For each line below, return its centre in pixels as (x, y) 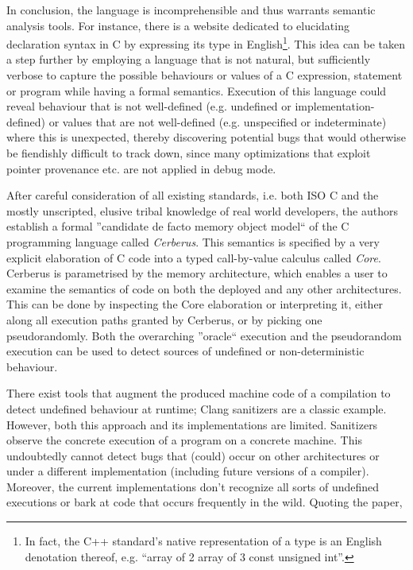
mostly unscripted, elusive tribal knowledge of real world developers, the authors (202, 210)
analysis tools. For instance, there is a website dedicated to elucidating (178, 25)
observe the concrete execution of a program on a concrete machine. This (184, 440)
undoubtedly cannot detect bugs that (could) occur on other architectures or (193, 455)
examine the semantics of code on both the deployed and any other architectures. (204, 288)
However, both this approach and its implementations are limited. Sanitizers (192, 424)
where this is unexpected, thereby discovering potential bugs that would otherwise (206, 137)
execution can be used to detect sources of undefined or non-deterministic (185, 351)
